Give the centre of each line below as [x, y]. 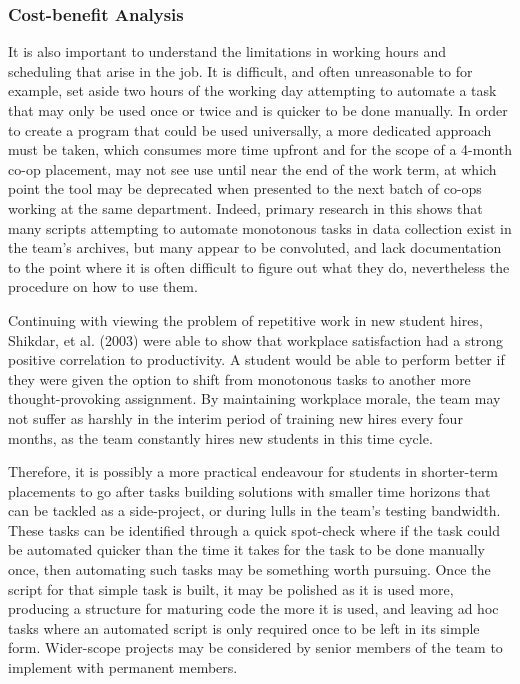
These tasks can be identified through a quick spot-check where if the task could [254, 529]
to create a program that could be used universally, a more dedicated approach [250, 129]
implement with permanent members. [123, 667]
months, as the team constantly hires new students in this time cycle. [220, 437]
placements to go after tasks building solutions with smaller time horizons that [249, 490]
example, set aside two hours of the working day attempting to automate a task [252, 90]
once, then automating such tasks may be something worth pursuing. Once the [249, 569]
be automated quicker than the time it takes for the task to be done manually [246, 549]
